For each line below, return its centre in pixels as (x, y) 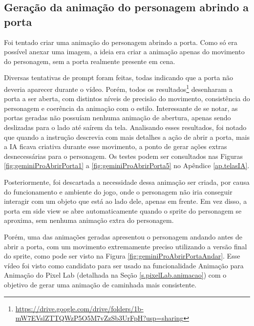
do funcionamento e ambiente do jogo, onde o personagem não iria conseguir (118, 191)
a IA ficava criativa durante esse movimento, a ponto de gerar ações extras (116, 146)
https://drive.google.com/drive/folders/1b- (79, 308)
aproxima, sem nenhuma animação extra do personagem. (89, 220)
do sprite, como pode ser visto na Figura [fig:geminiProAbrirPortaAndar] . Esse (122, 256)
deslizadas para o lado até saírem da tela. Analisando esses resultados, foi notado (125, 127)
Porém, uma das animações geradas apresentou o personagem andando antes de (123, 236)
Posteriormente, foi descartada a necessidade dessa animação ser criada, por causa (127, 182)
